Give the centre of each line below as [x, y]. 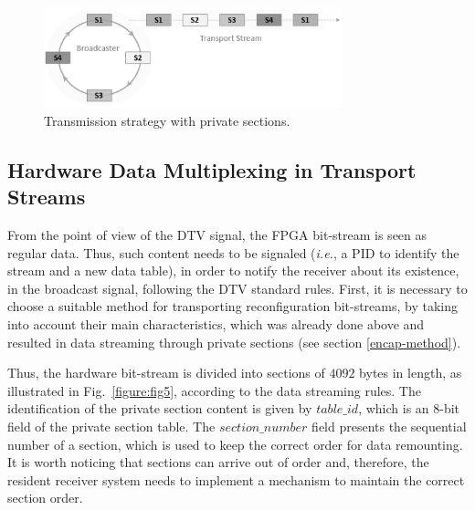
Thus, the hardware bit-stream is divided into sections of [166, 373]
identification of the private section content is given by [160, 408]
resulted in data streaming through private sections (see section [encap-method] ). [234, 342]
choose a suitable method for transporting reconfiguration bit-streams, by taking [232, 306]
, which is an [394, 408]
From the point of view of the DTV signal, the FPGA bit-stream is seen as [217, 235]
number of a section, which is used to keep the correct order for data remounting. [235, 444]
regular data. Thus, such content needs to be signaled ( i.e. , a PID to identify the [233, 252]
